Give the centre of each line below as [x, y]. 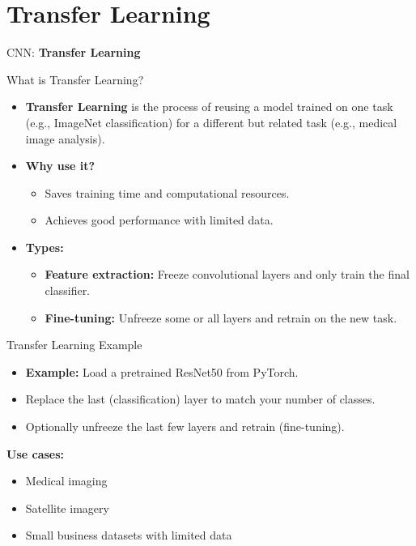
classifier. [68, 290]
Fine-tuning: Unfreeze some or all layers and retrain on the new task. [221, 317]
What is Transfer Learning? [75, 79]
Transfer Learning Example [74, 345]
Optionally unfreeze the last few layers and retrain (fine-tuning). [185, 427]
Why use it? [60, 166]
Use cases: [36, 453]
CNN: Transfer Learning [74, 52]
